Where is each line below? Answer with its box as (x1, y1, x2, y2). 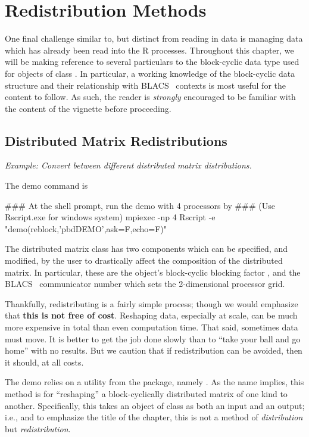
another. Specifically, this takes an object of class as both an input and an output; (5, 399, 305, 411)
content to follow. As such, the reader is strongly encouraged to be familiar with (5, 90, 296, 103)
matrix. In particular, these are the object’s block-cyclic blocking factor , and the (5, 266, 301, 278)
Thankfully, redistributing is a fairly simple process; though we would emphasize (5, 297, 298, 310)
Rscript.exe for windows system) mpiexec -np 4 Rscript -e (5, 211, 216, 223)
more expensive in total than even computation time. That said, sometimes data (5, 321, 298, 333)
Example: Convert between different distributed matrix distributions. (5, 159, 252, 171)
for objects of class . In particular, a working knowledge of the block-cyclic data (5, 67, 295, 79)
